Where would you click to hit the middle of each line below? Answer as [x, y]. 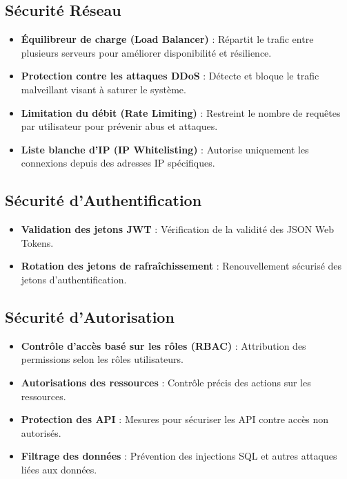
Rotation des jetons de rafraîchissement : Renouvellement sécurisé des [181, 266]
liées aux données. [59, 469]
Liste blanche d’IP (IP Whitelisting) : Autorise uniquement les [165, 149]
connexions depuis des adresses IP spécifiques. [118, 163]
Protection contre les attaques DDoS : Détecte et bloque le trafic [170, 76]
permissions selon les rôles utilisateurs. [102, 359]
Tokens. [37, 242]
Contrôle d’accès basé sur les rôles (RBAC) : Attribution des [163, 345]
